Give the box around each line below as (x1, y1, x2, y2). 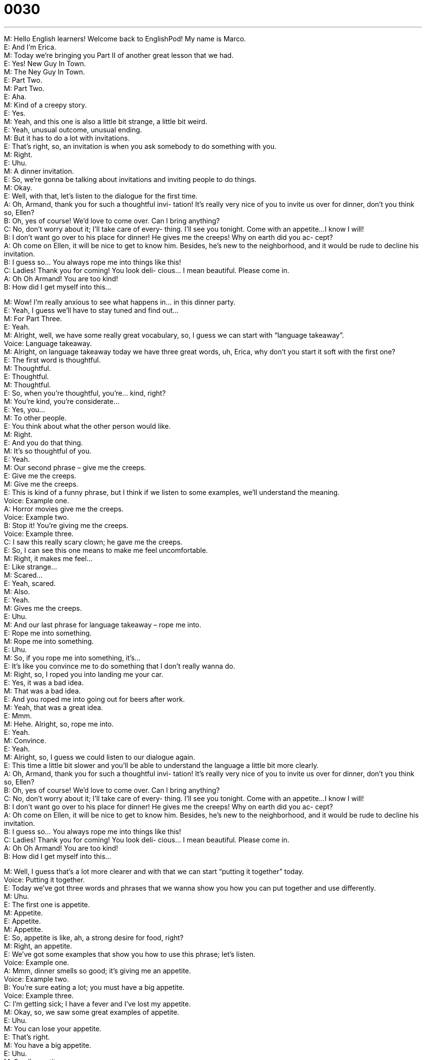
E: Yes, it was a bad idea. (4, 678, 84, 687)
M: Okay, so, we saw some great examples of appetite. (4, 1007, 179, 1016)
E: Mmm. (4, 711, 32, 720)
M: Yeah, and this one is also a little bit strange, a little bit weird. (4, 117, 208, 126)
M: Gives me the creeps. (4, 603, 82, 612)
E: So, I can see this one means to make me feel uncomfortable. (4, 546, 208, 554)
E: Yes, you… (4, 405, 45, 414)
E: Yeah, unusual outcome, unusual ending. (4, 125, 142, 134)
